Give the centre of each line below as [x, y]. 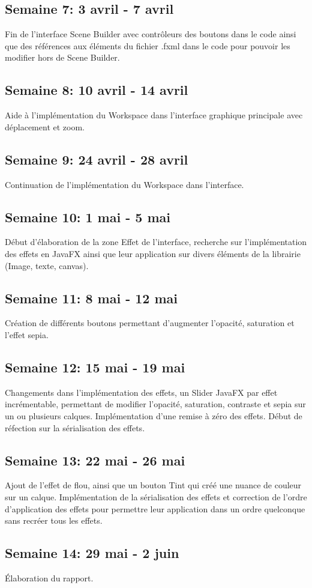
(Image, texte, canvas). [47, 265]
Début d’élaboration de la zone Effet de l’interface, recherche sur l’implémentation [156, 242]
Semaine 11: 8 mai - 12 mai [91, 298]
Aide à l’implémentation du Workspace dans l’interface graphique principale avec [154, 115]
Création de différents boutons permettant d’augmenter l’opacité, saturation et [150, 323]
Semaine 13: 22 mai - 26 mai [95, 460]
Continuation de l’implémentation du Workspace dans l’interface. [124, 184]
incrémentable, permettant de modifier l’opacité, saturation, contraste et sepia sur [155, 404]
